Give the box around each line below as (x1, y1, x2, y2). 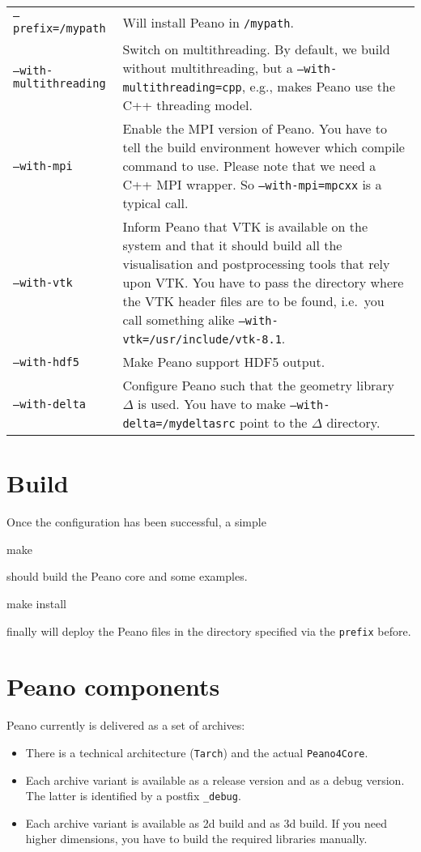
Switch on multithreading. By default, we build (122, 40, 390, 58)
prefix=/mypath (13, 22, 106, 35)
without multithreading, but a (122, 58, 293, 77)
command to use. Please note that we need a (122, 156, 376, 175)
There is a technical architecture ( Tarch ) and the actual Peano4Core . (25, 743, 368, 760)
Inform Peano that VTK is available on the (122, 217, 368, 236)
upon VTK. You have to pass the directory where (122, 273, 404, 292)
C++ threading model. (122, 96, 253, 114)
